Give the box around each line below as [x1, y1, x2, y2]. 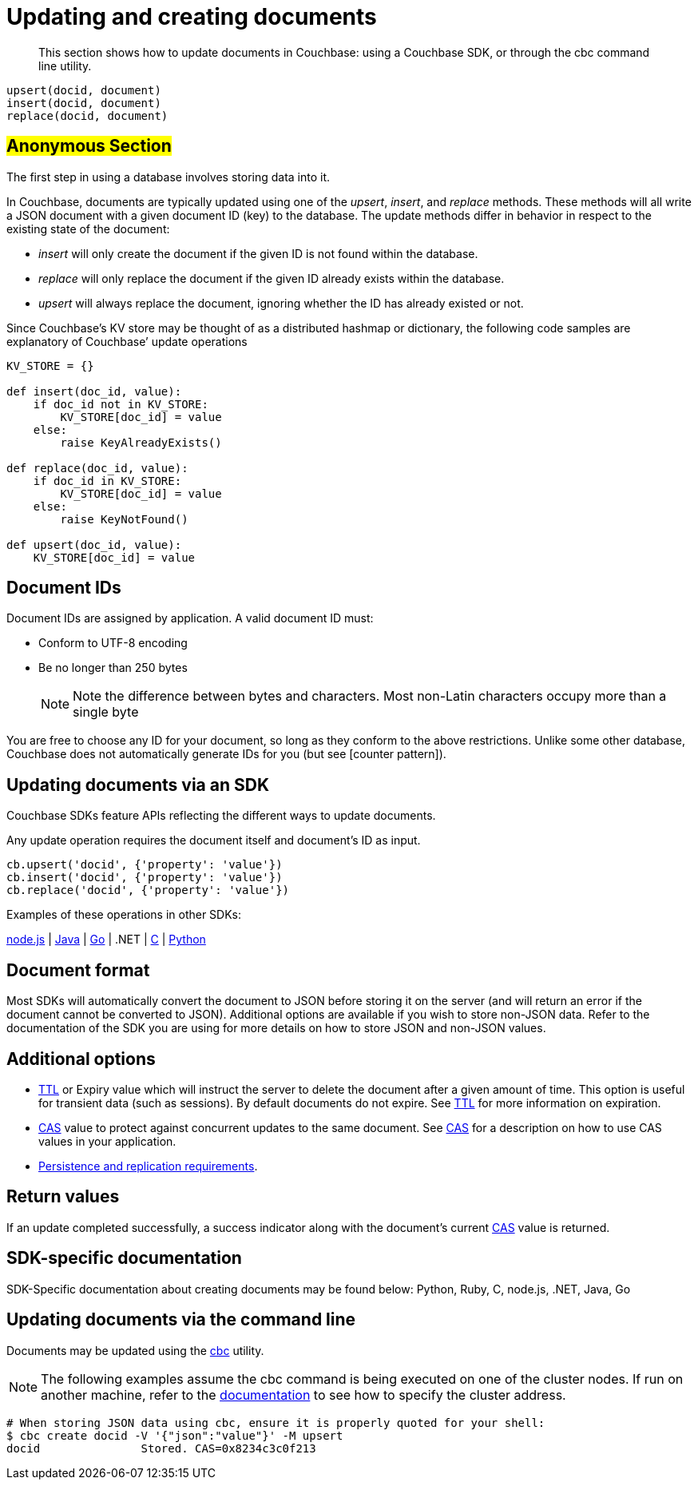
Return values [6, 1186, 120, 1207]
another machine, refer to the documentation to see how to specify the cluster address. [41, 1386, 566, 1403]
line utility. [38, 58, 92, 73]
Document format [6, 960, 150, 980]
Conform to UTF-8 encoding [38, 636, 188, 650]
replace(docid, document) [6, 109, 169, 122]
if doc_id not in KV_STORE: [33, 397, 208, 411]
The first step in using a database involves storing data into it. [6, 169, 331, 184]
